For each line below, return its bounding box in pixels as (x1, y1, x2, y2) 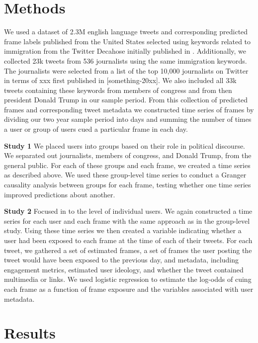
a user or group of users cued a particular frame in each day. (4, 124, 188, 134)
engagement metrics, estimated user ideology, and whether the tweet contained (4, 264, 244, 274)
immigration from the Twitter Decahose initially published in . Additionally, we (4, 46, 247, 56)
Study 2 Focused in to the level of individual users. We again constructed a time (4, 206, 253, 216)
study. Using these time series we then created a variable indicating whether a (4, 225, 242, 236)
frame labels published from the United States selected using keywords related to (4, 36, 251, 46)
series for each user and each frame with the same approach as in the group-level (4, 215, 250, 226)
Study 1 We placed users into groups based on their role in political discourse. (4, 140, 246, 151)
